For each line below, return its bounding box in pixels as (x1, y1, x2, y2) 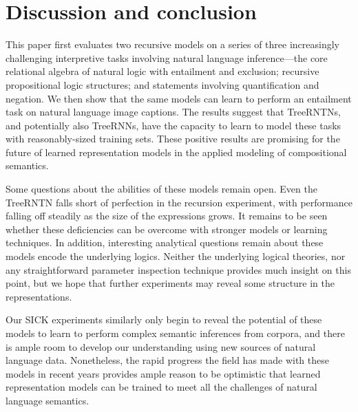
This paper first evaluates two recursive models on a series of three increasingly (6, 37, 339, 52)
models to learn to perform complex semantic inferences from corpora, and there (6, 326, 345, 340)
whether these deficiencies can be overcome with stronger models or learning (6, 221, 328, 236)
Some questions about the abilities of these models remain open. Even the (6, 182, 317, 196)
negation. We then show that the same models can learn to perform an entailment (6, 91, 352, 105)
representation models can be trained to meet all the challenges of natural (6, 380, 317, 394)
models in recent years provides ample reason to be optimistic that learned (6, 366, 321, 380)
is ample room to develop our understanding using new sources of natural (6, 339, 316, 354)
